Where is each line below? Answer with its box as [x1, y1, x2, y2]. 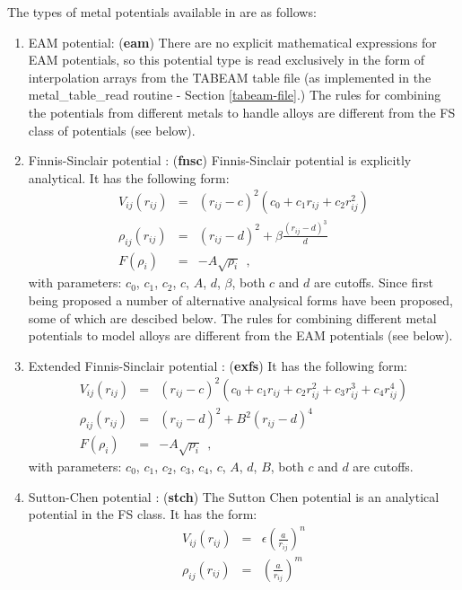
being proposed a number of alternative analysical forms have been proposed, [28, 290, 453, 309]
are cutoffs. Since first [314, 273, 433, 292]
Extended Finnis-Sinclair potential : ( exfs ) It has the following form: [28, 356, 407, 374]
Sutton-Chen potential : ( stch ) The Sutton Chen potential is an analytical [28, 487, 440, 506]
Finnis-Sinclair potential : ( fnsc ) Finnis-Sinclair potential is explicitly [28, 151, 412, 170]
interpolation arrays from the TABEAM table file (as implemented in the [28, 67, 431, 86]
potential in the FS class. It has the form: [28, 505, 257, 524]
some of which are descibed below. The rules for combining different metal [28, 308, 437, 327]
